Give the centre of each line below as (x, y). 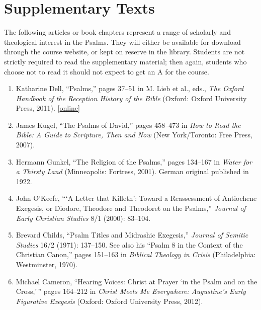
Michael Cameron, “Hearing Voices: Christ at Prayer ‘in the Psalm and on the (137, 281)
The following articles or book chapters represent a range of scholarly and (117, 32)
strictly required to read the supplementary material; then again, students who (125, 61)
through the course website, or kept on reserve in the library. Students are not (124, 52)
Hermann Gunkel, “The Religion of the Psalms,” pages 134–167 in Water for (134, 161)
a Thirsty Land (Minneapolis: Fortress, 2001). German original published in (132, 171)
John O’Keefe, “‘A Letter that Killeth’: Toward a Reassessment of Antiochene (136, 198)
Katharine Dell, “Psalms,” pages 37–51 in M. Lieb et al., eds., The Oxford (130, 88)
